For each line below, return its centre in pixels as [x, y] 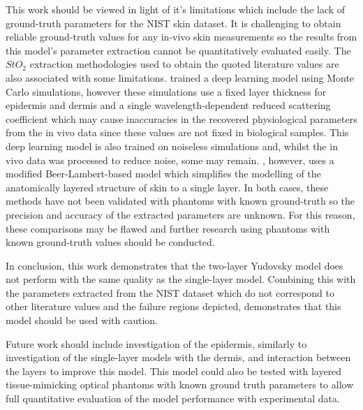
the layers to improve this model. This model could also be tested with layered [174, 371]
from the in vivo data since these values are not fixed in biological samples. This [177, 132]
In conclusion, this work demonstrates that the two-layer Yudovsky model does [175, 265]
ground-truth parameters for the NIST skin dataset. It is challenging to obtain [173, 23]
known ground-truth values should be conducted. [110, 242]
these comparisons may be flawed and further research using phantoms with [168, 228]
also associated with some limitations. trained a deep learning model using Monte [180, 77]
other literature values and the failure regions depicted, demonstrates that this [173, 306]
